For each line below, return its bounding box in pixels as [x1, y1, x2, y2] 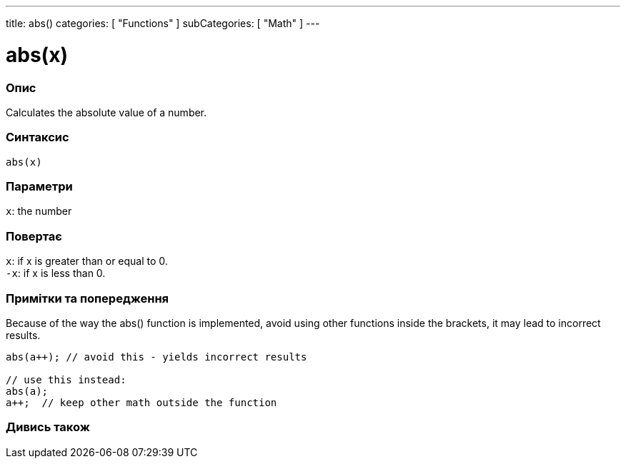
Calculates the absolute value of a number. [6, 106, 207, 118]
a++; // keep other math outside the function [6, 396, 277, 408]
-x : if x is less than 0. [6, 267, 106, 280]
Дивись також [6, 420, 90, 435]
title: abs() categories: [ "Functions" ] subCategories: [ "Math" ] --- [6, 17, 320, 29]
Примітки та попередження [6, 291, 169, 306]
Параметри [6, 179, 73, 193]
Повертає [6, 228, 62, 243]
